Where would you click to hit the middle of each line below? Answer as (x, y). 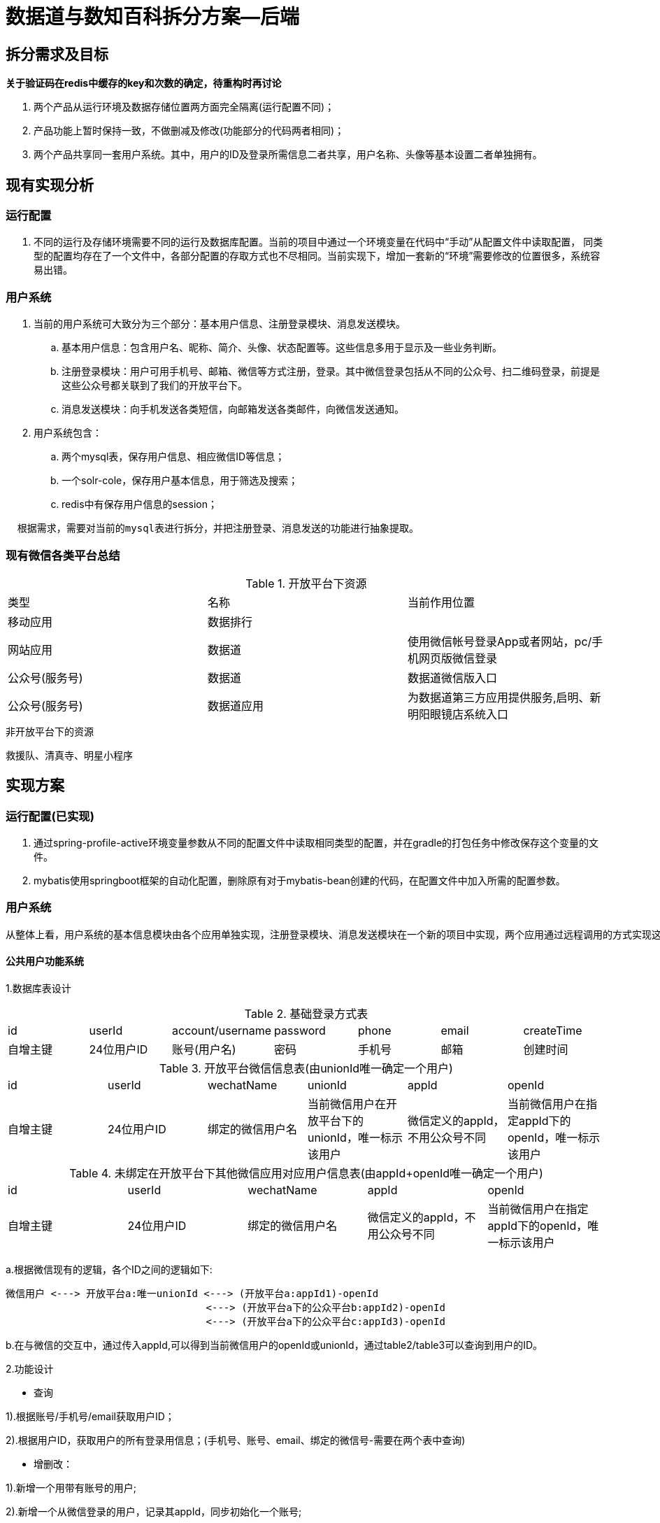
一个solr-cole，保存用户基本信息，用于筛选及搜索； (180, 481)
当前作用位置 (441, 602)
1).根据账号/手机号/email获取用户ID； (90, 1417)
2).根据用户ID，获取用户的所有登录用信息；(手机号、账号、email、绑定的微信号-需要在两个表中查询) (236, 1440)
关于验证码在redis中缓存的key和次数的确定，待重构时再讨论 (144, 83)
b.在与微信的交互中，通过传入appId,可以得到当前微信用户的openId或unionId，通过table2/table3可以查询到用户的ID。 (274, 1345)
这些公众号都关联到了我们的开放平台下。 (155, 385)
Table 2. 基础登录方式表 (306, 1014)
